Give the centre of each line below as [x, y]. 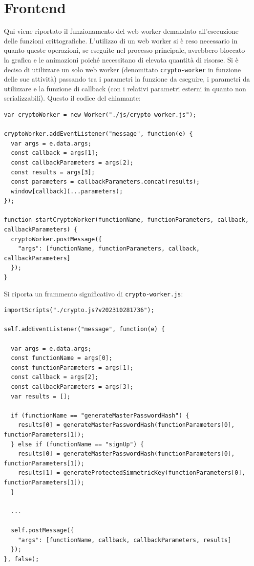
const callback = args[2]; [55, 377]
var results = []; [41, 396]
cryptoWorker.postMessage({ [56, 239]
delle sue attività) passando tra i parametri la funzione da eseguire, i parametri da [127, 79]
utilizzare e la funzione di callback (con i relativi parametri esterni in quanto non [125, 88]
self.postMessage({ [42, 530]
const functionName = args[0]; [62, 358]
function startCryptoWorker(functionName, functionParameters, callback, [127, 220]
